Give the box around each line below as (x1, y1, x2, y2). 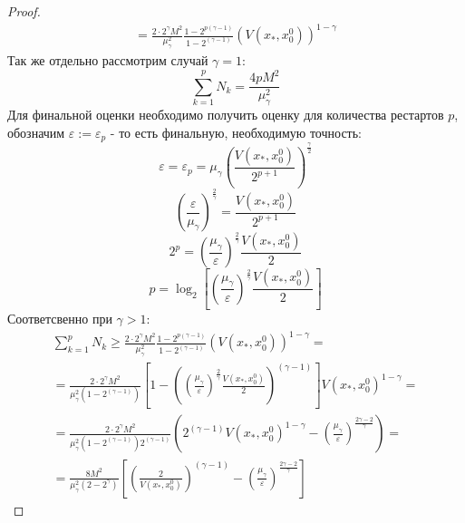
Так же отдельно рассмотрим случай (7, 51, 208, 70)
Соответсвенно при (7, 309, 112, 328)
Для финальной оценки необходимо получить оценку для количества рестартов (7, 105, 444, 124)
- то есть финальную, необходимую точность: (110, 122, 362, 141)
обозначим (7, 122, 65, 141)
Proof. (7, 2, 41, 20)
